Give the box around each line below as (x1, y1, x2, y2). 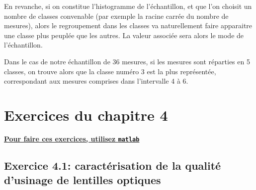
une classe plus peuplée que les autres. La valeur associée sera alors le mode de (4, 30, 244, 40)
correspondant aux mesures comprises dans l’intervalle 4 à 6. (4, 76, 188, 86)
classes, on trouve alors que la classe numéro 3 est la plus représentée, (4, 66, 216, 76)
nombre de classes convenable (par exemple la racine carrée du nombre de (4, 10, 229, 21)
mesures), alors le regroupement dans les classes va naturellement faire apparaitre (4, 20, 253, 31)
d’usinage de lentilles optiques (4, 172, 161, 188)
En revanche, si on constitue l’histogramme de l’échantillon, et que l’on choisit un (4, 1, 252, 11)
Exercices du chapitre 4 (4, 104, 168, 125)
